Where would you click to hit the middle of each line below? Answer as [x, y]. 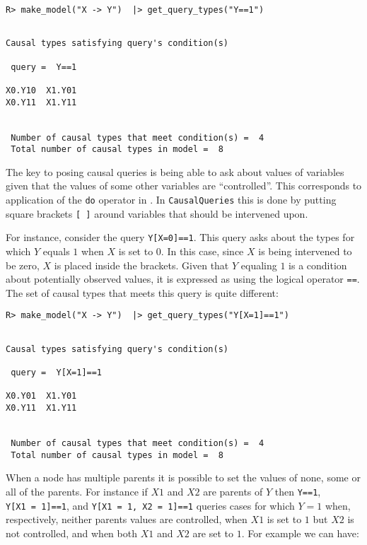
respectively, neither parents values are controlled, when [127, 519]
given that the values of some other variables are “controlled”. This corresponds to [184, 186]
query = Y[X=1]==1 [57, 373]
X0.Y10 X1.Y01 [41, 90]
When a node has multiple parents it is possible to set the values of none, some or [183, 477]
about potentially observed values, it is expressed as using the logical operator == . [183, 279]
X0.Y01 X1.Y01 [41, 396]
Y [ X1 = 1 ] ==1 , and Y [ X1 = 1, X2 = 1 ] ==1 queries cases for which [150, 505]
